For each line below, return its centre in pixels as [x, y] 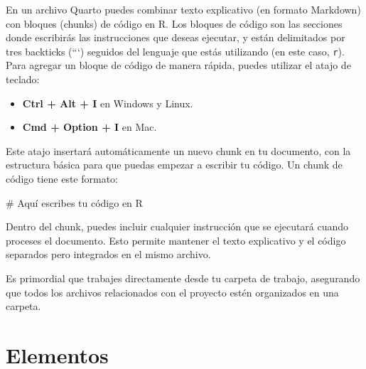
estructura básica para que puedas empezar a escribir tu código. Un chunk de [174, 165]
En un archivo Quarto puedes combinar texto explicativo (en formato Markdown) [183, 9]
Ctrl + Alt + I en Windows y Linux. [108, 103]
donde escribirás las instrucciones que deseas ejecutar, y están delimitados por [176, 37]
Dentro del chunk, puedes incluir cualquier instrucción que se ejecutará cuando [177, 226]
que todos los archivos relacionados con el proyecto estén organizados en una [172, 292]
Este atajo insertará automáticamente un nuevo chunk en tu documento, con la [178, 150]
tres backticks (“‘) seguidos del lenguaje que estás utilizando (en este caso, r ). [175, 51]
